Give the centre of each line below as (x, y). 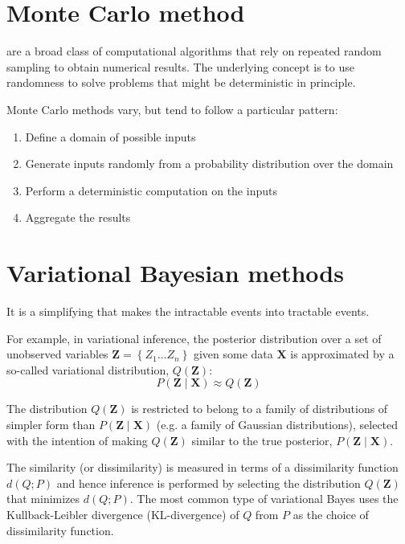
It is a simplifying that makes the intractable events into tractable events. (188, 311)
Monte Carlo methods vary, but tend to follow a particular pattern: (172, 109)
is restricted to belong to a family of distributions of (260, 409)
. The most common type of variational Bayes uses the (264, 499)
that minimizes (43, 499)
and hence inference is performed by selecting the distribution (209, 483)
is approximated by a (342, 354)
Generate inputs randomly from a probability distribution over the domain (209, 164)
